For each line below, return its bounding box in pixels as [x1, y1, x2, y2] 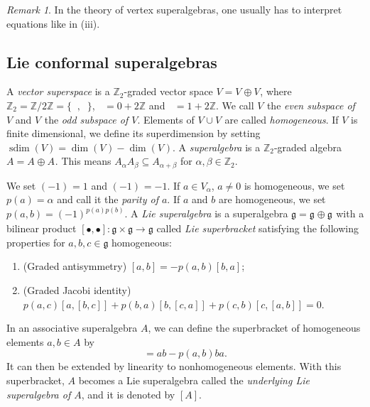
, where [260, 84, 292, 99]
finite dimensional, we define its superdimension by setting [6, 126, 261, 141]
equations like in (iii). [6, 16, 100, 31]
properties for [6, 234, 65, 249]
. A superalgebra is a [173, 139, 261, 154]
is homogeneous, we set [244, 178, 345, 192]
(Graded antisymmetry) [23, 259, 127, 273]
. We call [215, 97, 254, 112]
